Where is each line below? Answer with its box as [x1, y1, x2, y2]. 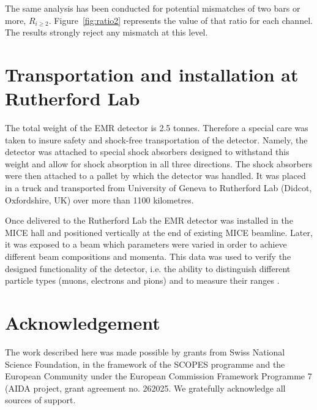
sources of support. [5, 393, 76, 406]
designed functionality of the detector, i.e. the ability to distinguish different [5, 262, 291, 275]
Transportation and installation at [5, 61, 299, 86]
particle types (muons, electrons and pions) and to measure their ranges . [5, 274, 280, 287]
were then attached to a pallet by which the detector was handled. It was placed [5, 169, 306, 182]
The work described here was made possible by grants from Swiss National [5, 345, 285, 358]
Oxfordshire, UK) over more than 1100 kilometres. [5, 193, 194, 206]
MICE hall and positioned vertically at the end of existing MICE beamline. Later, [5, 226, 313, 238]
